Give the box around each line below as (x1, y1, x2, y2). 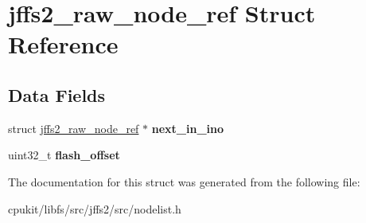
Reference (8, 28, 119, 61)
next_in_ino (151, 119, 224, 136)
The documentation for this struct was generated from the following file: (8, 173, 360, 190)
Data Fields (8, 82, 106, 107)
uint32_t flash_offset (8, 147, 120, 163)
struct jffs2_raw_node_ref (8, 119, 139, 136)
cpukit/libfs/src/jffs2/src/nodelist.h (8, 200, 181, 217)
